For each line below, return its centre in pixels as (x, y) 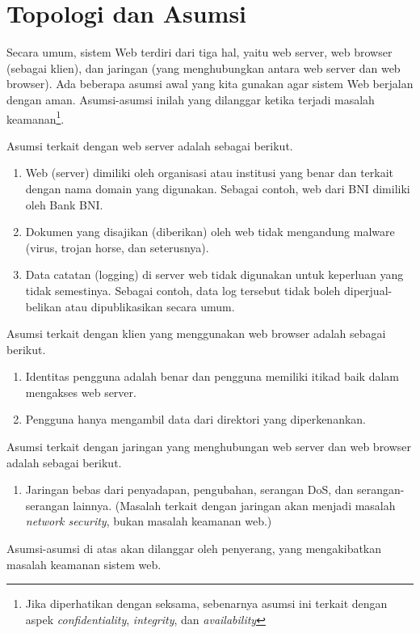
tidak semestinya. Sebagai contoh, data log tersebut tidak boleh (183, 290)
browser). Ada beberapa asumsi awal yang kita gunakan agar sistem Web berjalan (210, 84)
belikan (44, 306)
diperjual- (368, 290)
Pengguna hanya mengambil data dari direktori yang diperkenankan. (195, 419)
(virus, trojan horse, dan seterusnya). (117, 247)
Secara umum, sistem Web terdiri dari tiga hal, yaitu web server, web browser (199, 52)
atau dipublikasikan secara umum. (150, 306)
